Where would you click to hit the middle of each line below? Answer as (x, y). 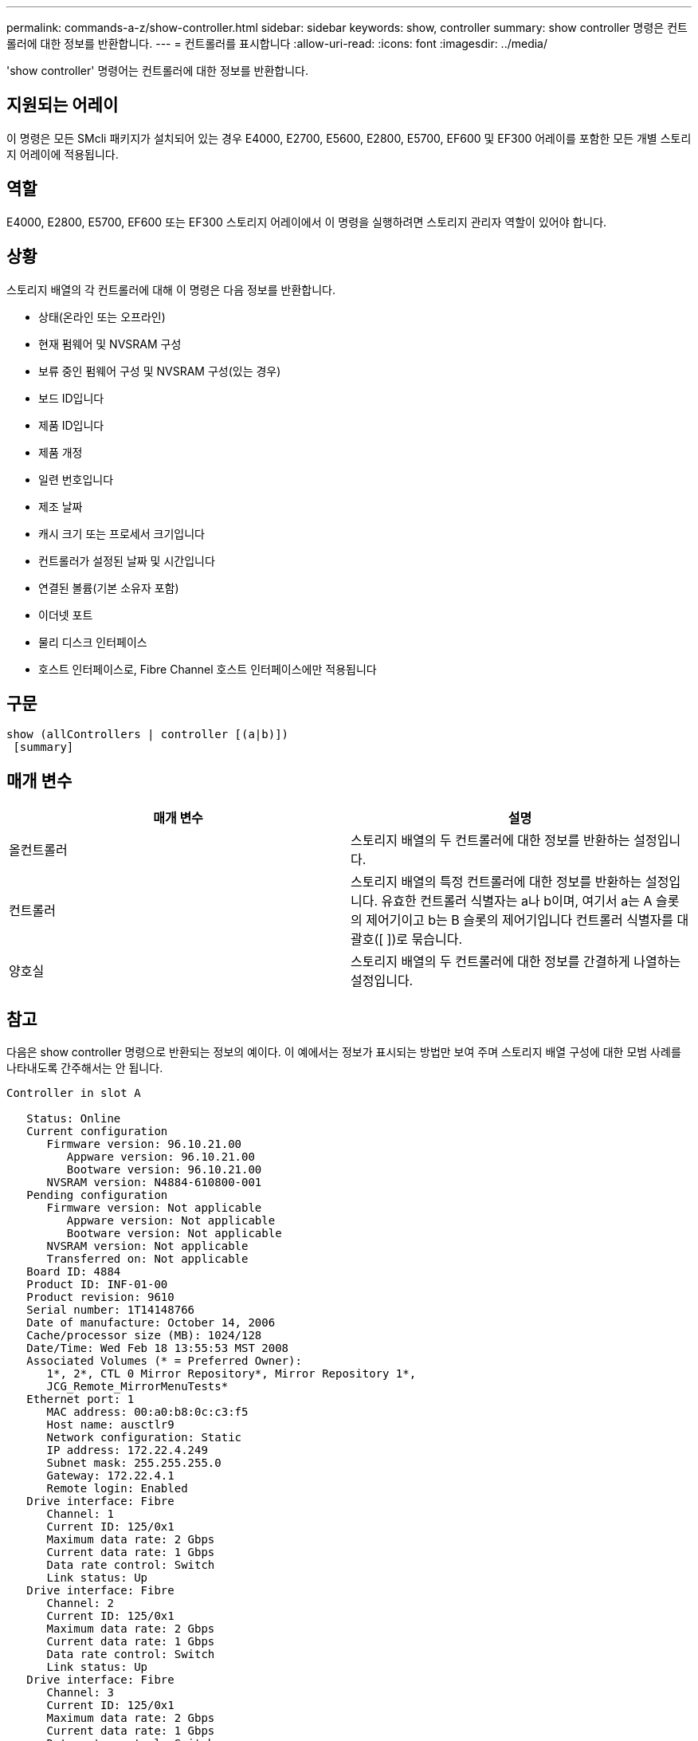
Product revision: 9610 (100, 1297)
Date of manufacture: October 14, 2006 (151, 1323)
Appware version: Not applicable (171, 1221)
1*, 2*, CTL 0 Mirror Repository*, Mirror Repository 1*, (231, 1374)
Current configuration (97, 1132)
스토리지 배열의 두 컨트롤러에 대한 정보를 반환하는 (490, 841)
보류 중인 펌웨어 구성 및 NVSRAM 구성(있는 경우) (160, 371)
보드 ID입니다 (71, 398)
